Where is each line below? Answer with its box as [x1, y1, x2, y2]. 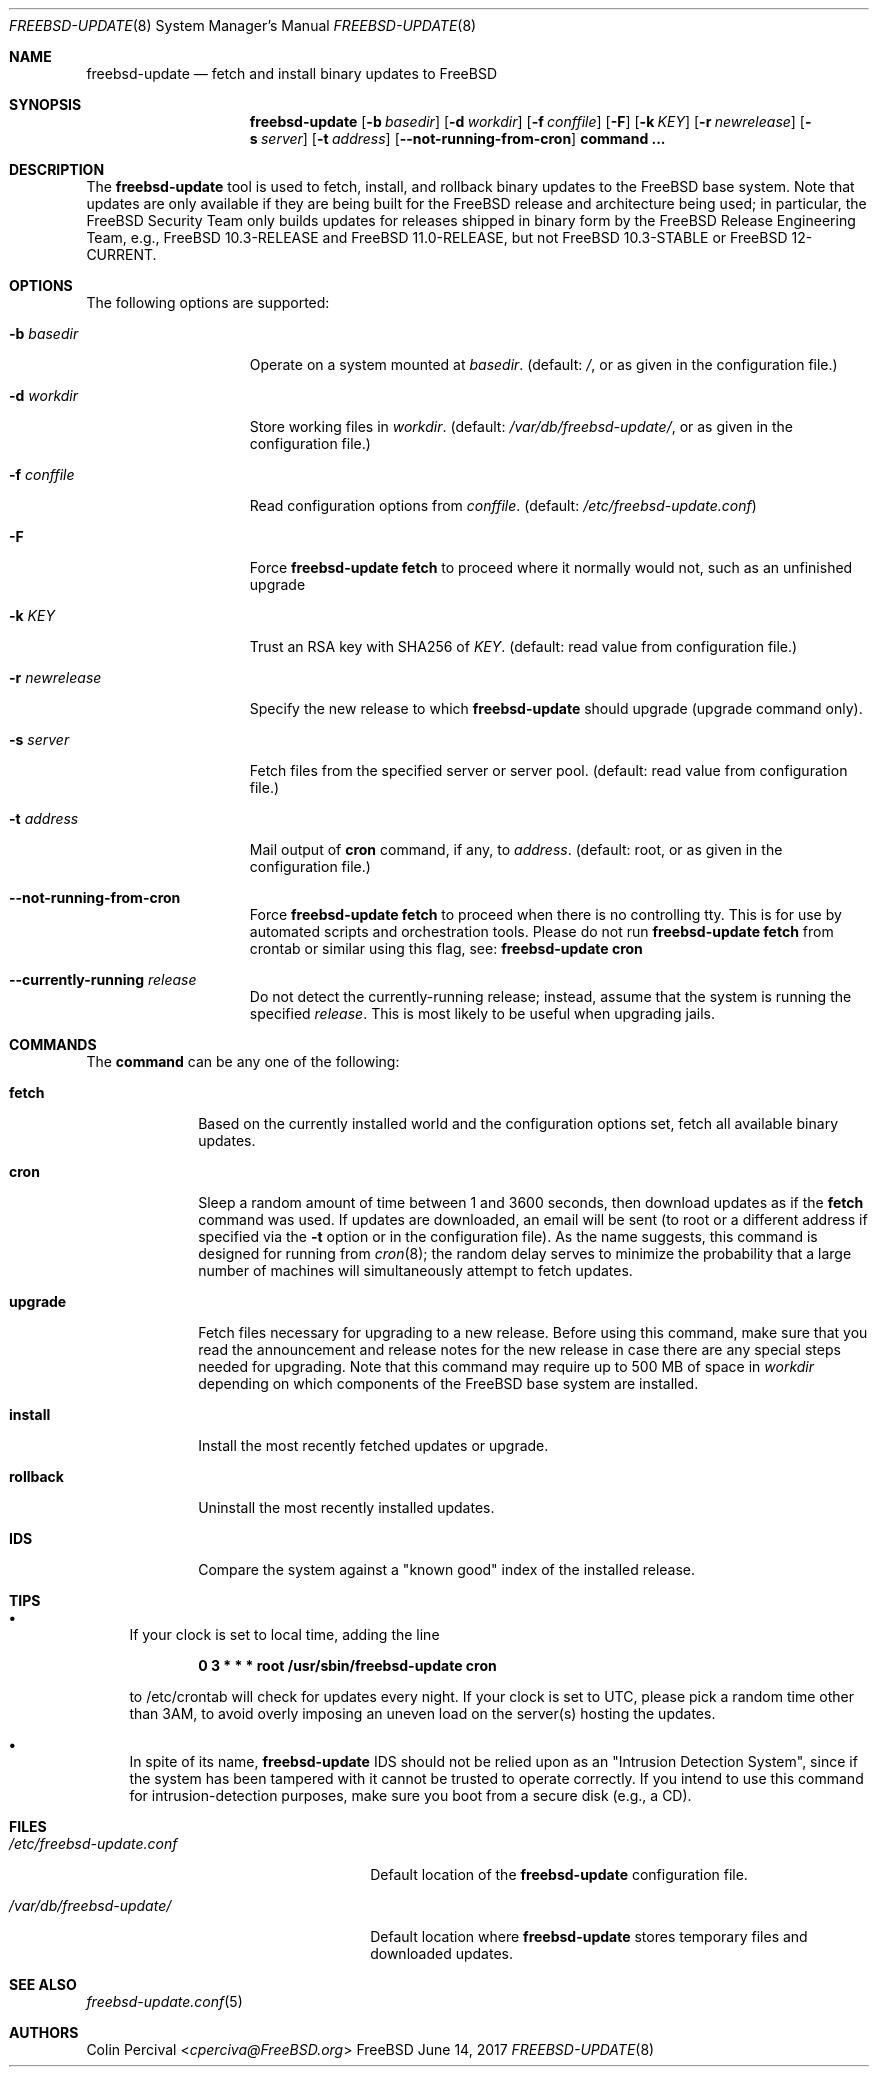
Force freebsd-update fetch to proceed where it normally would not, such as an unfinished [249, 559, 853, 576]
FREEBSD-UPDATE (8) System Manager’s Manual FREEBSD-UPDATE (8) [9, 17, 477, 34]
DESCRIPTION [9, 161, 105, 178]
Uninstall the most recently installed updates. [198, 1499, 495, 1516]
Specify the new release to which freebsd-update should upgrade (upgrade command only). [249, 700, 863, 717]
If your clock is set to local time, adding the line [129, 1626, 440, 1643]
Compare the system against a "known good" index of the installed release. [198, 1561, 696, 1578]
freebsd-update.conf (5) [86, 1993, 243, 2010]
